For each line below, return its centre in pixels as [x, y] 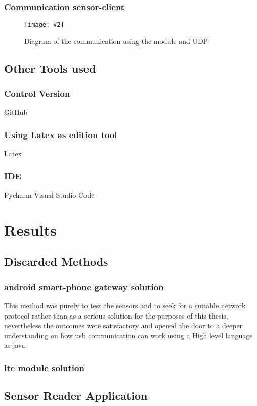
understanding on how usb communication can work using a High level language [128, 335]
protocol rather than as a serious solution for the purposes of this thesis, [116, 315]
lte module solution [44, 367]
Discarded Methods [56, 262]
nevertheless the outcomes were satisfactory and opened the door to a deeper [123, 325]
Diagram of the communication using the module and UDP [116, 41]
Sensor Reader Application [76, 396]
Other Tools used [50, 68]
